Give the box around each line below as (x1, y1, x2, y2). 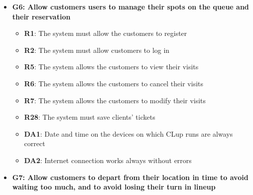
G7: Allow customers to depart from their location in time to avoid (12, 172, 249, 182)
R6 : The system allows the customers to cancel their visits (24, 78, 203, 88)
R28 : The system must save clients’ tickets (24, 112, 155, 122)
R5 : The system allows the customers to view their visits (24, 61, 199, 72)
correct (24, 138, 45, 149)
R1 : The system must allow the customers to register (24, 28, 187, 38)
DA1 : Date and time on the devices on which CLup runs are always (24, 128, 233, 139)
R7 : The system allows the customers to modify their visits (24, 95, 206, 105)
